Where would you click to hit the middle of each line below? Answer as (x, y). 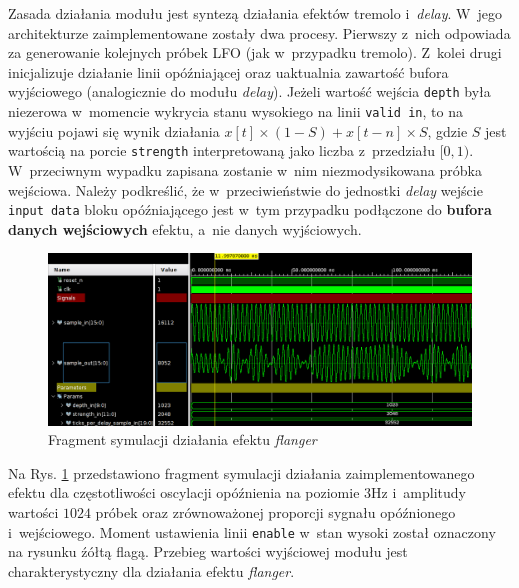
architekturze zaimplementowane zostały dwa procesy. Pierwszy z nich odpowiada (259, 32)
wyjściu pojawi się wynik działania (114, 130)
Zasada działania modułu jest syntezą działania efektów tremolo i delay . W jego (255, 13)
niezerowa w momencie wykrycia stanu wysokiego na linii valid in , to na (235, 111)
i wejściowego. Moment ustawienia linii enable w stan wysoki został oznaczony (252, 531)
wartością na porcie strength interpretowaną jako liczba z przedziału (222, 150)
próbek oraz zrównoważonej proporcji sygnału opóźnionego (275, 512)
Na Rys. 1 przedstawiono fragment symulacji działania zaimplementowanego (241, 472)
